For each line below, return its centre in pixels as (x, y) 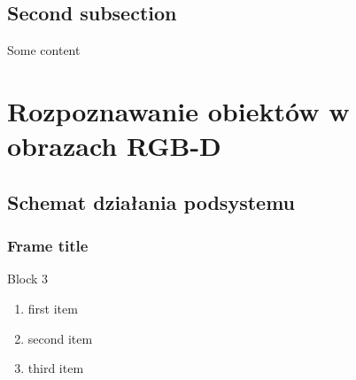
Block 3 (28, 279)
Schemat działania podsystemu (151, 202)
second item (60, 338)
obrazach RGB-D (114, 146)
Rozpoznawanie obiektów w (178, 110)
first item (53, 308)
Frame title (48, 246)
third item (56, 368)
